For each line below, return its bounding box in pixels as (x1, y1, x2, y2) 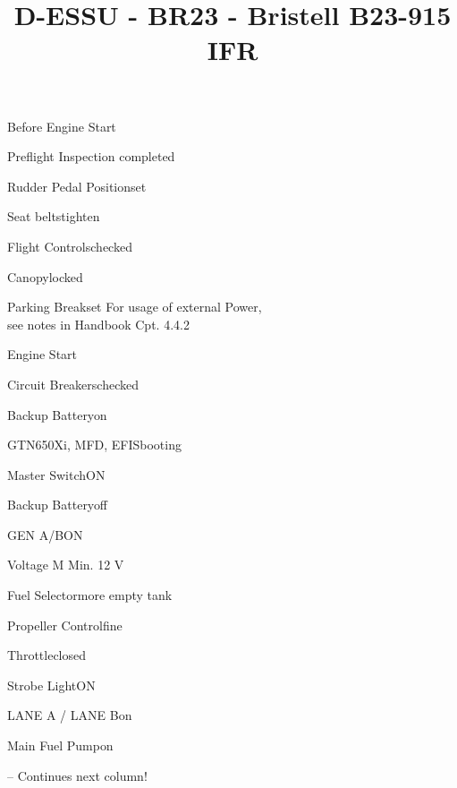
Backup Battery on (7, 405, 107, 424)
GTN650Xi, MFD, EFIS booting (7, 435, 182, 454)
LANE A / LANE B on (7, 706, 132, 724)
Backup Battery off (7, 495, 108, 514)
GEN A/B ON (7, 525, 83, 544)
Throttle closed (7, 646, 87, 664)
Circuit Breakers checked (7, 374, 139, 393)
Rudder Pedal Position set (7, 176, 147, 195)
